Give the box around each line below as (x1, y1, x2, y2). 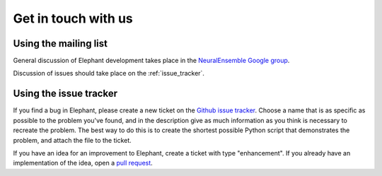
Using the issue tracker (13, 88, 118, 100)
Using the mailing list (13, 37, 108, 49)
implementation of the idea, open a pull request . (13, 159, 154, 168)
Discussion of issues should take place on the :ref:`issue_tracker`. (13, 69, 205, 78)
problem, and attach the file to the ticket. (13, 136, 132, 144)
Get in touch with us (13, 11, 134, 26)
